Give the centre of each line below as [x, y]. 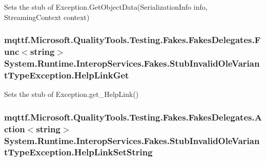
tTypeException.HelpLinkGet [67, 75]
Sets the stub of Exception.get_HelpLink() [71, 94]
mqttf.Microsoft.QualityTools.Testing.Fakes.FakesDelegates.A [133, 117]
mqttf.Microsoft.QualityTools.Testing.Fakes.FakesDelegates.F [132, 40]
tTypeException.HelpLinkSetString [78, 152]
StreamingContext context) [47, 17]
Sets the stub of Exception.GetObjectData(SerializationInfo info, [106, 7]
